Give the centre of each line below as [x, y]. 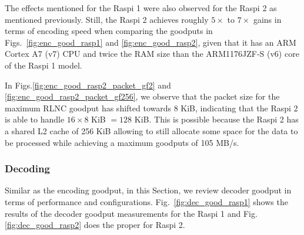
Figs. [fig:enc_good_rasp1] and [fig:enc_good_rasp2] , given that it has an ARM [151, 42]
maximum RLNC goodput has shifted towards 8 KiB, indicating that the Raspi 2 [151, 108]
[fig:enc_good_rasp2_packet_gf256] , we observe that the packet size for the [142, 96]
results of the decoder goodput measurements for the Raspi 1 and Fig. [131, 213]
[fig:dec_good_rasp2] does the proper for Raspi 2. [95, 225]
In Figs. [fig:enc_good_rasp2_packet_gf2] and [88, 85]
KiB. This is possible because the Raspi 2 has [216, 119]
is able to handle [35, 119]
